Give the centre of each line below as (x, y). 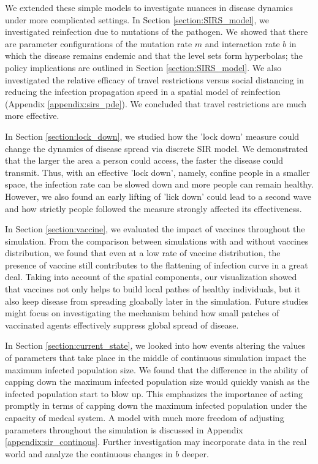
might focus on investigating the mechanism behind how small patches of (142, 313)
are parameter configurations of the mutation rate (99, 43)
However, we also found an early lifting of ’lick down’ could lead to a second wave (158, 196)
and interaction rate (242, 43)
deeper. (195, 453)
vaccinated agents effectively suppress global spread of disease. (122, 325)
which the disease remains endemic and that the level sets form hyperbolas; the (154, 55)
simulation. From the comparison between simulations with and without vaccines (157, 241)
